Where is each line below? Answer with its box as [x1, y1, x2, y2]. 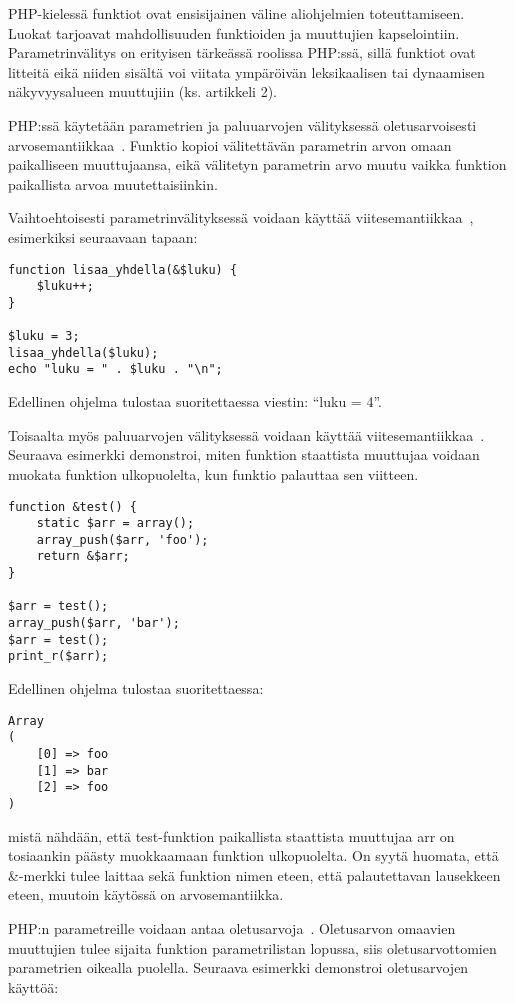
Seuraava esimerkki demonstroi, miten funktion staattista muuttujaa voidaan [8, 444, 480, 465]
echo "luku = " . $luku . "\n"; [8, 362, 223, 377]
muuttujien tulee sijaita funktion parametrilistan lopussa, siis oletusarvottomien [8, 937, 497, 958]
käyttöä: [8, 976, 59, 997]
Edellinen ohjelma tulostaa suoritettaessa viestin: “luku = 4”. [8, 391, 382, 412]
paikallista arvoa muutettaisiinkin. [8, 173, 218, 194]
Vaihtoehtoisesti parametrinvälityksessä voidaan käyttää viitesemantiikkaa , [8, 207, 474, 228]
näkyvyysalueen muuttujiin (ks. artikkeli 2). [8, 81, 277, 102]
